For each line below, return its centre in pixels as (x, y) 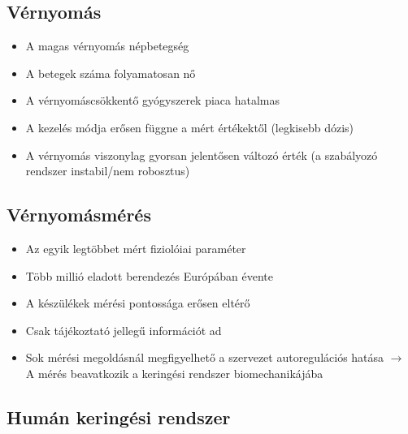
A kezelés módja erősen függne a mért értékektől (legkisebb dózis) (190, 127)
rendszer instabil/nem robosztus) (108, 171)
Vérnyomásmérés (79, 215)
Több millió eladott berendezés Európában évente (149, 275)
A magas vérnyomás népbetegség (107, 46)
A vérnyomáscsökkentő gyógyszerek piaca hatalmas (153, 100)
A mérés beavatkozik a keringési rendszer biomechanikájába (174, 373)
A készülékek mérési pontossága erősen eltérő (138, 303)
